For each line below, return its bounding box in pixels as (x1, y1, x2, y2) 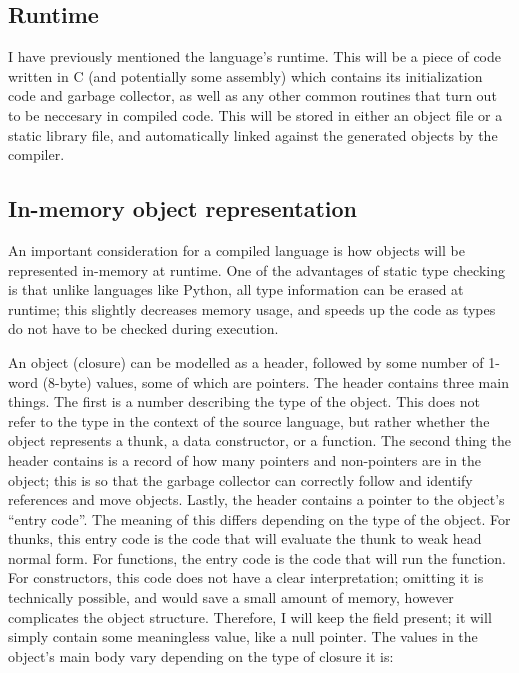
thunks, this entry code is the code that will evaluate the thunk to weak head (8, 528, 482, 549)
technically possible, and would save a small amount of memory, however (8, 587, 454, 608)
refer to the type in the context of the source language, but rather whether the (8, 410, 490, 431)
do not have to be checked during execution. (8, 318, 279, 339)
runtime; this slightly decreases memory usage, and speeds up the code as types (8, 298, 496, 319)
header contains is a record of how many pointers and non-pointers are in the (8, 449, 482, 470)
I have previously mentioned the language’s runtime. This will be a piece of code (8, 46, 502, 67)
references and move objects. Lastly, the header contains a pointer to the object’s (8, 489, 505, 510)
